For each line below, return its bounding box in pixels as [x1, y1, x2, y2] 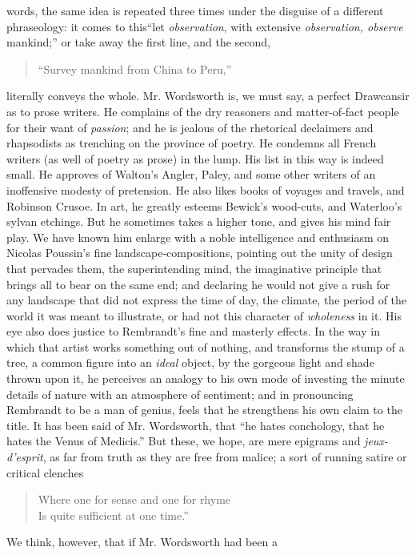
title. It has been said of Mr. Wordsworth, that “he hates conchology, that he [6, 416, 385, 433]
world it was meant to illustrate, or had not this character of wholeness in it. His [6, 307, 402, 324]
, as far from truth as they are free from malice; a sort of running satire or [42, 448, 407, 465]
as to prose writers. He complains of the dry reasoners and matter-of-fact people [6, 103, 399, 119]
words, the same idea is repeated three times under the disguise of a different [6, 2, 384, 18]
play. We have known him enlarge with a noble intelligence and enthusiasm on [6, 228, 390, 245]
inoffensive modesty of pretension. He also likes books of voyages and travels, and [6, 181, 405, 198]
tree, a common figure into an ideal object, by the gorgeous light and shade [6, 354, 374, 371]
